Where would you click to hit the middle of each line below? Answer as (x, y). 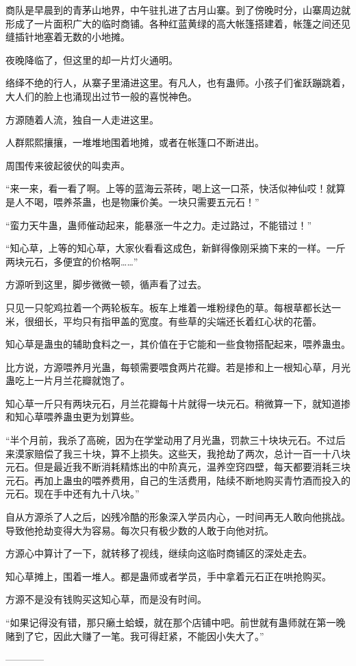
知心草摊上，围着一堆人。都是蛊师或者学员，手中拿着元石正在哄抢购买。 (168, 576)
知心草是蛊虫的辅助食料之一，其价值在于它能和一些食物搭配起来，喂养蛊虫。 (178, 344)
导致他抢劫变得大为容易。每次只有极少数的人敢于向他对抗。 (140, 530)
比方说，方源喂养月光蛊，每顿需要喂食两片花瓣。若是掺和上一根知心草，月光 (178, 367)
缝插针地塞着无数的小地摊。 (68, 37)
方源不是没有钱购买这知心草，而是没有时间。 (106, 599)
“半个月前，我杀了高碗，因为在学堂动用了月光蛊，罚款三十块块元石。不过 (171, 440)
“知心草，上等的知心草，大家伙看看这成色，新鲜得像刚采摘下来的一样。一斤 (176, 248)
